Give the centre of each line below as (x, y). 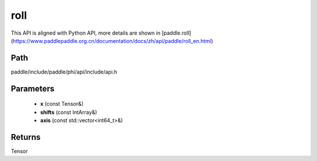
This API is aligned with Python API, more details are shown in (86, 33)
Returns (26, 137)
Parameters (33, 88)
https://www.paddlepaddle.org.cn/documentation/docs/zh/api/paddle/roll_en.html (112, 41)
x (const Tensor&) (62, 104)
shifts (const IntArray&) (69, 112)
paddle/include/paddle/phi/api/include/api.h (64, 72)
